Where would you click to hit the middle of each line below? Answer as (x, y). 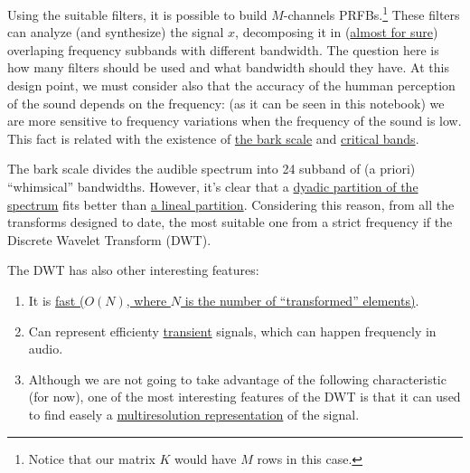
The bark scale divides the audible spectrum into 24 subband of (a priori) (211, 169)
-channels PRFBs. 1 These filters (371, 13)
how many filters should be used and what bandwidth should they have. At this (228, 67)
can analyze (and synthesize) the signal (116, 32)
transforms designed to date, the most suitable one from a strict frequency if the (230, 222)
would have (206, 458)
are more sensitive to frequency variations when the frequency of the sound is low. (235, 121)
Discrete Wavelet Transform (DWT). (109, 239)
